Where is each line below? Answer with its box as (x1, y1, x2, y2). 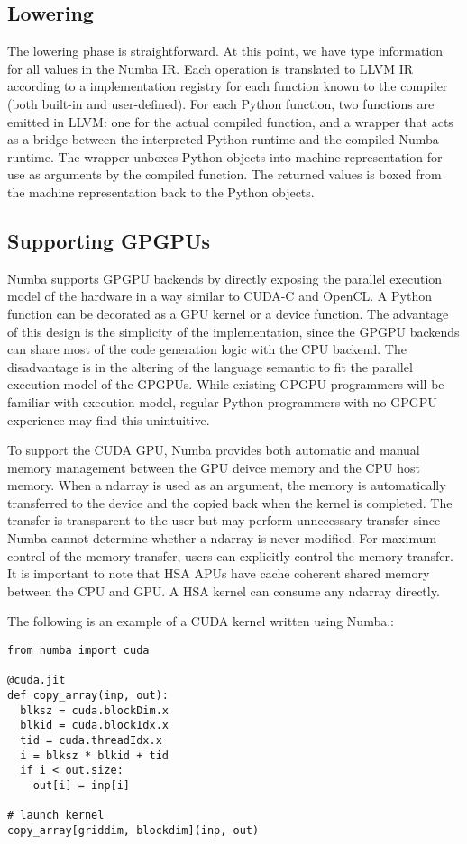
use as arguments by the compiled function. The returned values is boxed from (7, 165, 442, 184)
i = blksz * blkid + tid (20, 749, 169, 762)
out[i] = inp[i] (32, 778, 131, 792)
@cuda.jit (7, 674, 66, 687)
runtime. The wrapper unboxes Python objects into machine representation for (7, 147, 443, 166)
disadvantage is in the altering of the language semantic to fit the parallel (7, 357, 413, 376)
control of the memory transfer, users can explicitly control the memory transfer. (7, 546, 453, 565)
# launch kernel (7, 809, 105, 822)
